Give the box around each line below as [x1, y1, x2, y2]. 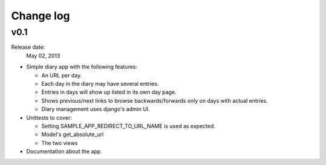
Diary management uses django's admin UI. [41, 106, 150, 113]
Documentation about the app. [26, 148, 103, 155]
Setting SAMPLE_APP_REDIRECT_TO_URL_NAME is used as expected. [41, 122, 216, 129]
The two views [41, 139, 78, 146]
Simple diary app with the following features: [26, 63, 138, 71]
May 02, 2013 [26, 52, 60, 59]
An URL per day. [41, 71, 82, 79]
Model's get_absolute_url [41, 131, 104, 138]
